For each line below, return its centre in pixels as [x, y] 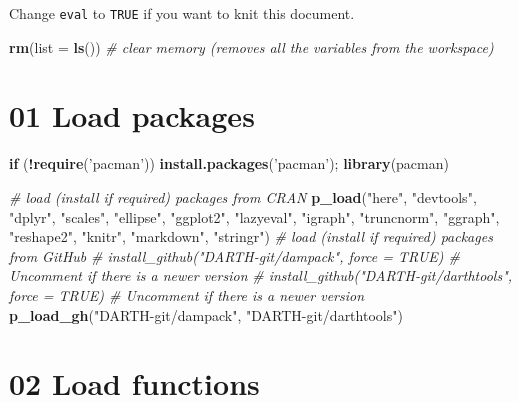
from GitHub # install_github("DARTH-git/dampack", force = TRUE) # [234, 255]
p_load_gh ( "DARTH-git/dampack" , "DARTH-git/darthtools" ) [206, 314]
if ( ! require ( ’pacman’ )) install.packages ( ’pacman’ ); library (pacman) [229, 163]
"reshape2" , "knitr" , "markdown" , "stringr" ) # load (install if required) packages [251, 236]
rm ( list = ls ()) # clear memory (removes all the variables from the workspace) [251, 46]
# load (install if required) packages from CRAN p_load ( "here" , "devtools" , [243, 196]
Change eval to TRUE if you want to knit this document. [182, 13]
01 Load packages [132, 115]
